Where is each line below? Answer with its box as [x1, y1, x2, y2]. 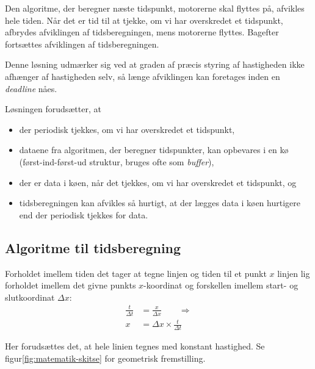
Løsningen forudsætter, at [5, 102, 101, 115]
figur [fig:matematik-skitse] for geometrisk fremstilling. [5, 351, 206, 364]
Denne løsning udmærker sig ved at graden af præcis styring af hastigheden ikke [5, 58, 305, 71]
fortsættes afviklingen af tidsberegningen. [5, 37, 159, 50]
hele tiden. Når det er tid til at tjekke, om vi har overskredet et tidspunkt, [5, 13, 283, 26]
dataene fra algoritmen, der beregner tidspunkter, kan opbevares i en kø [19, 143, 289, 156]
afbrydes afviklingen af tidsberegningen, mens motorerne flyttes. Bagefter [5, 26, 279, 38]
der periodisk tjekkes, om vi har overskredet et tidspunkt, [19, 123, 235, 135]
